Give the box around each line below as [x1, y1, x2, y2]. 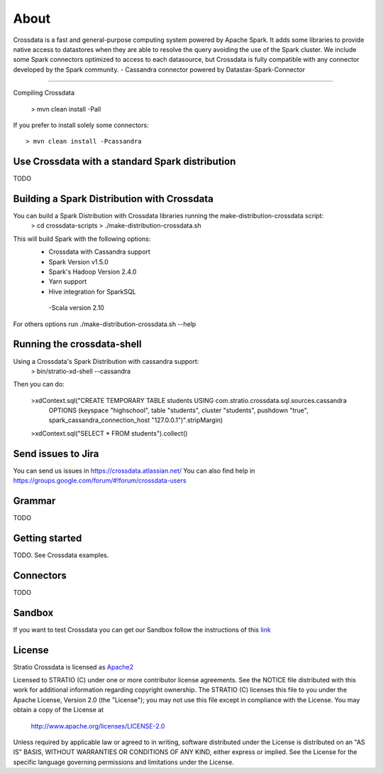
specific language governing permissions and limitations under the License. [13, 758, 234, 766]
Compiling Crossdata [13, 89, 74, 97]
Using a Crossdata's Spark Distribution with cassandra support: [13, 357, 199, 365]
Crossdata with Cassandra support [48, 247, 150, 256]
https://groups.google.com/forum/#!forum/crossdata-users [13, 476, 187, 485]
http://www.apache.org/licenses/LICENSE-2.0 [30, 721, 165, 730]
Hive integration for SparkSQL [48, 287, 136, 296]
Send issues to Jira [13, 448, 99, 460]
